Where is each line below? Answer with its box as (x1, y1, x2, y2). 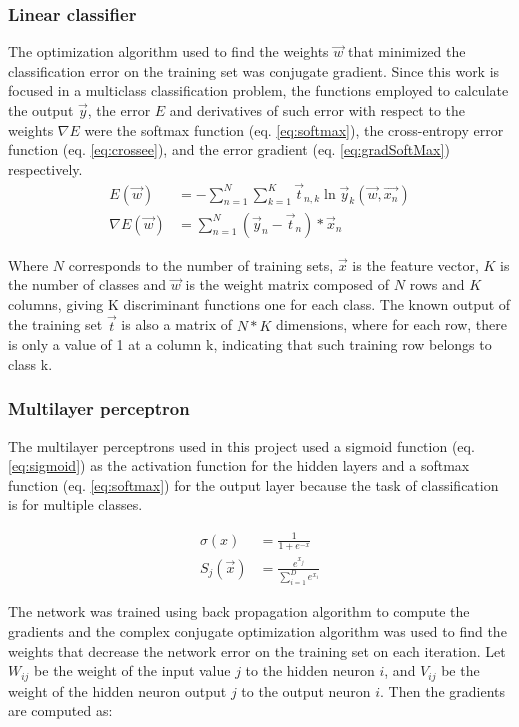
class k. (8, 353, 53, 374)
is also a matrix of (121, 314, 232, 335)
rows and (409, 274, 465, 295)
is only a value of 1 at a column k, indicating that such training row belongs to (8, 334, 492, 355)
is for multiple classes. (8, 494, 143, 515)
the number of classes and (8, 274, 167, 295)
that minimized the (348, 41, 466, 62)
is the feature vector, (352, 254, 479, 275)
